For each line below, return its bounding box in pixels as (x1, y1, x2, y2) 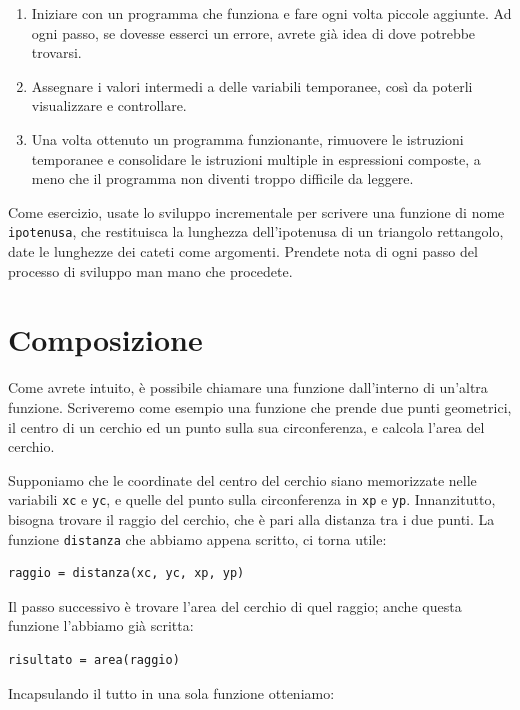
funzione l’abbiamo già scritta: (8, 615, 194, 636)
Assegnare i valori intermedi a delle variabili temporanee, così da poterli (31, 75, 473, 96)
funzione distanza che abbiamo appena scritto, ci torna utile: (8, 528, 387, 549)
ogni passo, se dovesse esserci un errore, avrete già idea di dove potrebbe (31, 22, 476, 43)
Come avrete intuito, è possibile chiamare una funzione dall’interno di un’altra (8, 377, 488, 398)
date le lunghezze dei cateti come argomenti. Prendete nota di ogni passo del (8, 241, 478, 261)
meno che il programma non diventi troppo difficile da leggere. (31, 168, 414, 189)
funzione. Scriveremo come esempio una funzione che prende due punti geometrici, (8, 396, 512, 417)
